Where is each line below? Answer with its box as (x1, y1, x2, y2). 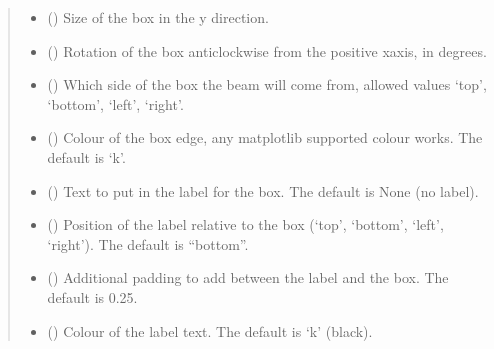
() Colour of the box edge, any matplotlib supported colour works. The (47, 127, 483, 148)
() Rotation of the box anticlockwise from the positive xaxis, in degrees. (47, 40, 487, 61)
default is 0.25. (47, 286, 138, 307)
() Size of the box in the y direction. (47, 7, 269, 27)
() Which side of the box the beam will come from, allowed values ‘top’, (47, 74, 487, 95)
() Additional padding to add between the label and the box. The (47, 267, 449, 288)
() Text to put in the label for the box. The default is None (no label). (47, 180, 479, 201)
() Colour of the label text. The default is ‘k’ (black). (47, 320, 373, 341)
